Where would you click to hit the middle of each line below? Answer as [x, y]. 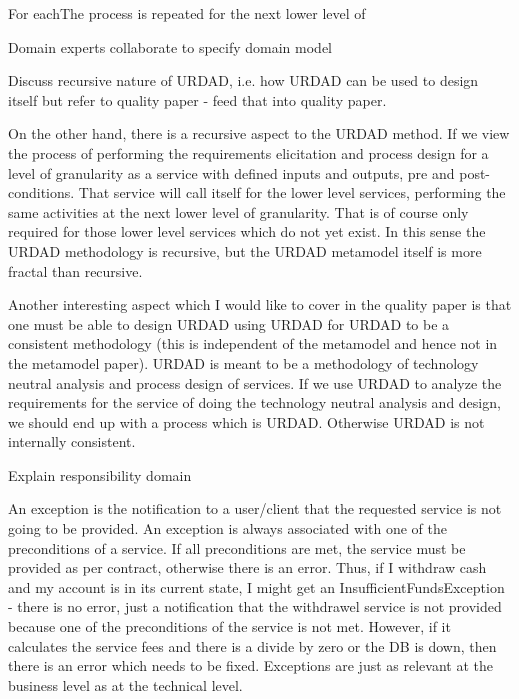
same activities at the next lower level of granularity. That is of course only [238, 211]
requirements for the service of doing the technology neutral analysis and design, [254, 402]
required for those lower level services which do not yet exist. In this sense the [247, 231]
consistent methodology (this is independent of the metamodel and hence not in [253, 343]
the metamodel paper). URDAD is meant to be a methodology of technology [243, 362]
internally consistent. [72, 441]
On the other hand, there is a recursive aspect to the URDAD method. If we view [259, 133]
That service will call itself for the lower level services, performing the [292, 192]
